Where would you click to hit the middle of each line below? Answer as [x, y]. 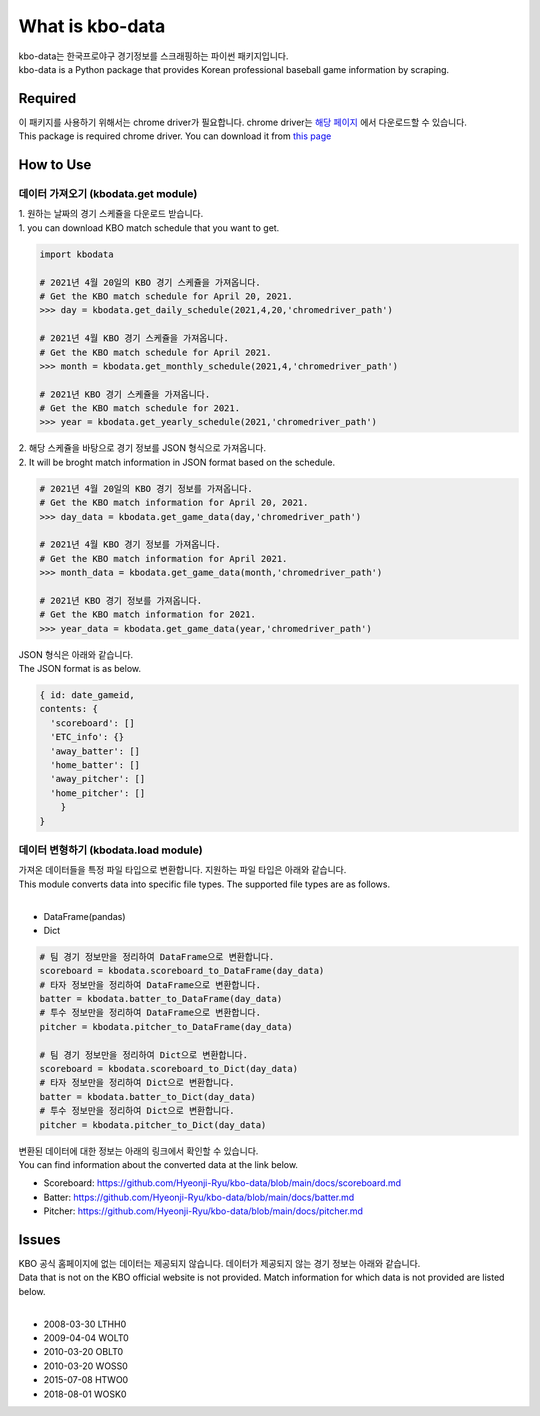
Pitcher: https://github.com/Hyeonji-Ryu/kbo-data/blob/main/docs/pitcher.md [203, 1211]
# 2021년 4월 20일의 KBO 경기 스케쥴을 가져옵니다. [150, 282]
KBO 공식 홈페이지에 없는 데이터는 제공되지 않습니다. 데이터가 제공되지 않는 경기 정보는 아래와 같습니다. [219, 1264]
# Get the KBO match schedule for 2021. [139, 408]
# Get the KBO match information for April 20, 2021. [174, 503]
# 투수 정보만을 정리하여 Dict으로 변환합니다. [137, 1111]
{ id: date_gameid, [87, 695]
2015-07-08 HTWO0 [86, 1380]
